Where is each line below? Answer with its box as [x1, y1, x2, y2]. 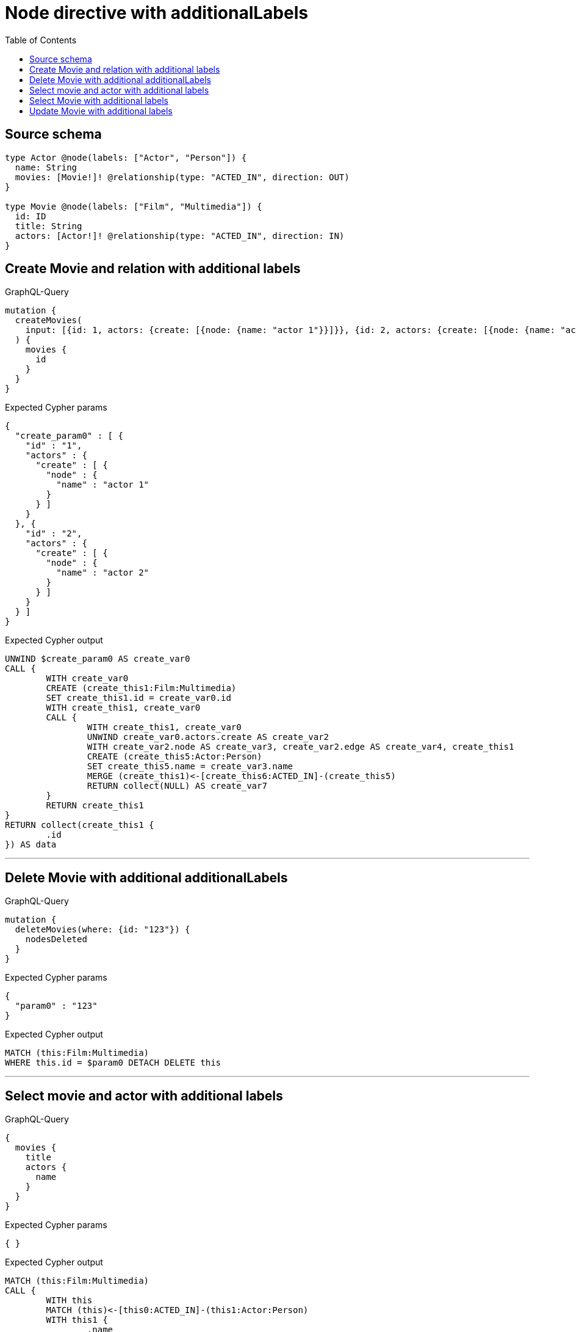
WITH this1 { [46, 1315, 108, 1325]
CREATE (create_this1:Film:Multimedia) [46, 683, 237, 693]
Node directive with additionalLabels [5, 2, 308, 23]
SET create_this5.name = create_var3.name [87, 761, 293, 772]
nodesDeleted [25, 934, 87, 945]
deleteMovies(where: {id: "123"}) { [15, 924, 190, 935]
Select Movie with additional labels [29, 95, 168, 106]
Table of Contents [5, 34, 77, 45]
